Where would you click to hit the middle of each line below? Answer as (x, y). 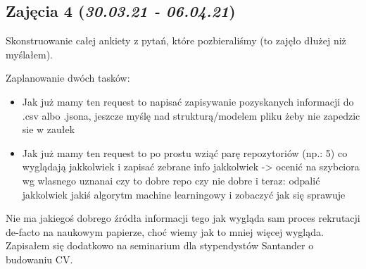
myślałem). (29, 54)
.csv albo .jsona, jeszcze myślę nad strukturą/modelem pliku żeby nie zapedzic (191, 115)
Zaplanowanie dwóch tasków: (68, 78)
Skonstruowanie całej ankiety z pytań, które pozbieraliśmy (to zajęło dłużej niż (176, 40)
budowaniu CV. (39, 259)
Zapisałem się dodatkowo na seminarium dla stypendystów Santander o (160, 245)
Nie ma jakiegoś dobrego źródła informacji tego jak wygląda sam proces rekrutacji (183, 218)
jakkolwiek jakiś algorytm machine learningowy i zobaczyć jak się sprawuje (184, 194)
